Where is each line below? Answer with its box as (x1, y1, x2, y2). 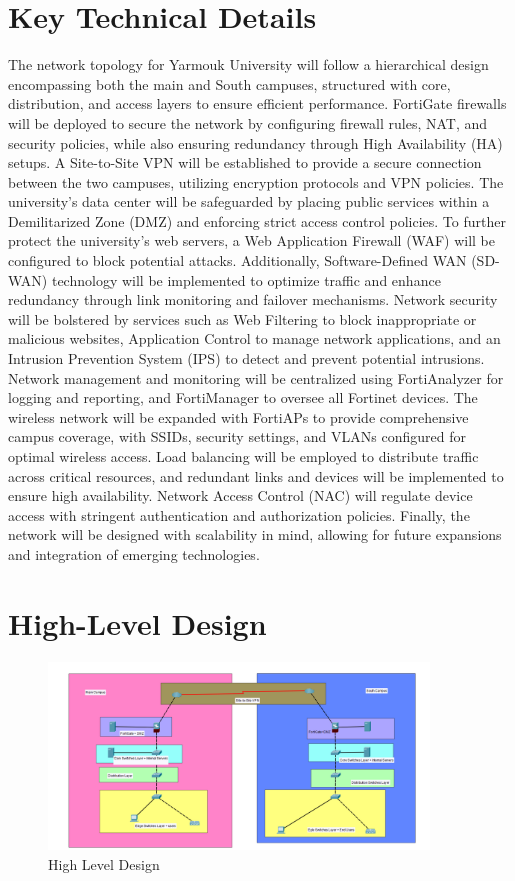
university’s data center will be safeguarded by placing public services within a (8, 191, 490, 212)
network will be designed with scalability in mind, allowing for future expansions (8, 524, 502, 545)
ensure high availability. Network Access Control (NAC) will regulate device (8, 485, 473, 506)
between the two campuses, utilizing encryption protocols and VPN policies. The (8, 171, 504, 192)
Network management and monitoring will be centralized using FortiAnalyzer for (8, 367, 504, 388)
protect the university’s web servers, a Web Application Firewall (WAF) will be (8, 230, 496, 251)
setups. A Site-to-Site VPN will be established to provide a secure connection (8, 152, 482, 173)
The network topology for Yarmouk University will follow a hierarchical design (8, 54, 489, 75)
